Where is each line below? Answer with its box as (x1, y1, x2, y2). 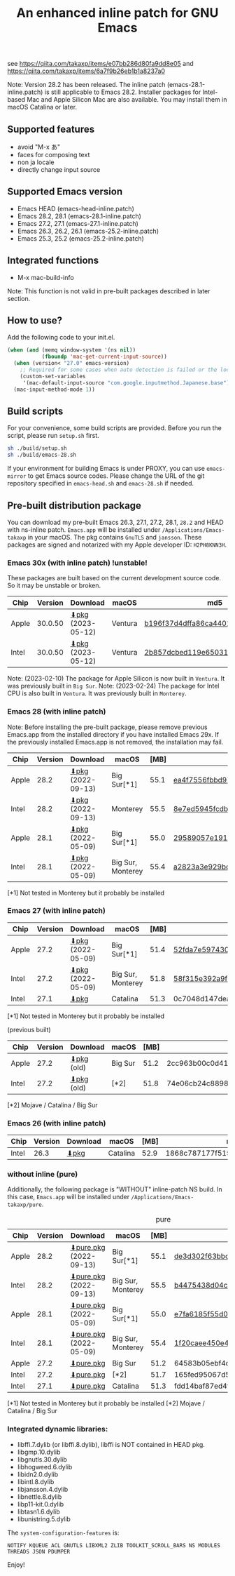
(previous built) (7, 1025, 51, 1034)
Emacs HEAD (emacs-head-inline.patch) (17, 204, 135, 213)
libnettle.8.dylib (17, 1492, 62, 1501)
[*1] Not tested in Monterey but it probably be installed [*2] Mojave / (7, 1399, 205, 1408)
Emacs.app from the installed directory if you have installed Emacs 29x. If (7, 730, 219, 738)
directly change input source (17, 166, 101, 173)
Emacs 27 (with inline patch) (7, 906, 106, 916)
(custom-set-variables (20, 373, 86, 380)
